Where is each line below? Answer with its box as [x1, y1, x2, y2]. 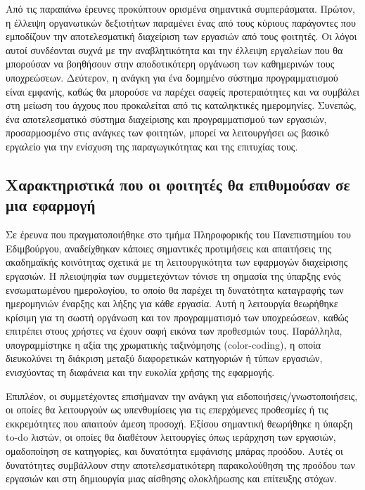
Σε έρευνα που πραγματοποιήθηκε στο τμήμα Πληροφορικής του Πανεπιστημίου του [6, 227, 351, 242]
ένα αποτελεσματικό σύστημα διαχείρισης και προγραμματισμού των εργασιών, [6, 111, 327, 126]
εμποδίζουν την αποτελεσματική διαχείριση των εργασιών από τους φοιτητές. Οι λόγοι [6, 29, 357, 44]
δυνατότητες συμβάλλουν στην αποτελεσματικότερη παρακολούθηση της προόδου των [6, 457, 355, 472]
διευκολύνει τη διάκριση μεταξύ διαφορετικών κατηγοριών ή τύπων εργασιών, [6, 351, 323, 366]
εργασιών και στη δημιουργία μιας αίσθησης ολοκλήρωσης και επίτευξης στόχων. [6, 471, 337, 486]
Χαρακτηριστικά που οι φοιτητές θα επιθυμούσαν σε [6, 173, 350, 195]
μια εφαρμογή [6, 194, 96, 216]
